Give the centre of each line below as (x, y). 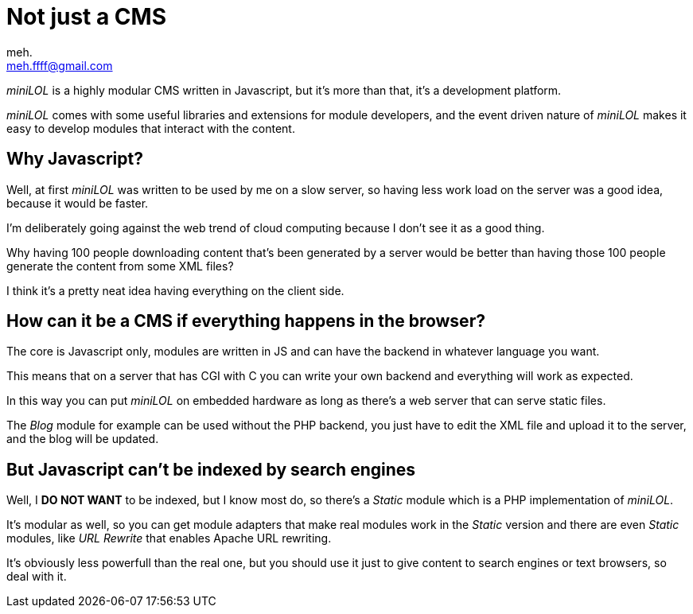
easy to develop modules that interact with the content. (151, 128)
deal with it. (37, 577)
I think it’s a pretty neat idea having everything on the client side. (175, 290)
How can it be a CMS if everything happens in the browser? (246, 321)
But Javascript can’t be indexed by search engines (211, 469)
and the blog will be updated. (83, 439)
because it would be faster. (78, 203)
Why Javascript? (75, 159)
